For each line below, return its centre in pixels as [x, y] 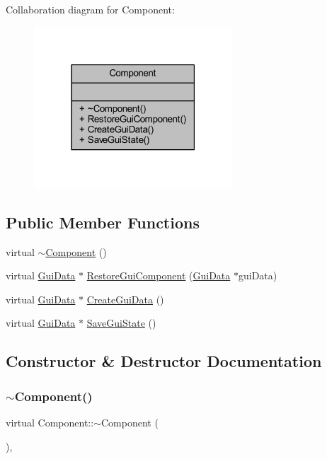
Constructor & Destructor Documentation [164, 361]
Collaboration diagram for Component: [90, 9]
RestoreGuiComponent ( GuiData [159, 275]
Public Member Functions [103, 222]
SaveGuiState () [121, 323]
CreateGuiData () [125, 299]
